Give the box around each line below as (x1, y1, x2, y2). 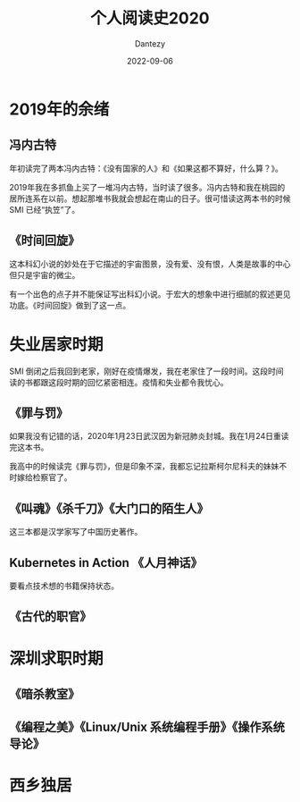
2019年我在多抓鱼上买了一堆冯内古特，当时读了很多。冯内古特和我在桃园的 (9, 182, 286, 192)
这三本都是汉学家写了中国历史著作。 (9, 527, 143, 537)
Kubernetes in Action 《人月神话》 (9, 555, 203, 570)
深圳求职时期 (9, 648, 104, 669)
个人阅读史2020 (90, 8, 210, 29)
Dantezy (134, 38, 166, 49)
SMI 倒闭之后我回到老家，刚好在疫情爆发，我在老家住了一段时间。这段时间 (9, 366, 284, 376)
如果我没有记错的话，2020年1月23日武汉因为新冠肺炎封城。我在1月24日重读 (9, 431, 289, 442)
